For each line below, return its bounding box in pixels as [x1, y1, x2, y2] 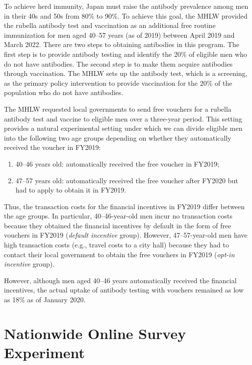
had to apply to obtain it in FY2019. [15, 185, 126, 195]
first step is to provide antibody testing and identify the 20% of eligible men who [4, 49, 247, 59]
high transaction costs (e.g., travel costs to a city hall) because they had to [4, 240, 229, 250]
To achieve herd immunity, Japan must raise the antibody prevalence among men [4, 1, 249, 11]
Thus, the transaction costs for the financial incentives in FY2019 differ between [4, 201, 245, 211]
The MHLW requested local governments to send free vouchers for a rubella [4, 103, 231, 114]
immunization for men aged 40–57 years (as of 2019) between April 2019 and [4, 29, 235, 40]
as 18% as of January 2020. [4, 294, 86, 305]
